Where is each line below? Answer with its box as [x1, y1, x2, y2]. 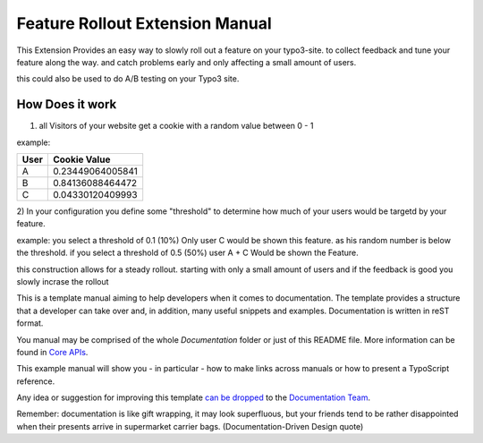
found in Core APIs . [16, 346, 89, 357]
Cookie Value [52, 153, 111, 166]
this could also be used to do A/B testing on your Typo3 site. [16, 73, 240, 84]
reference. [16, 376, 55, 387]
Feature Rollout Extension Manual [16, 13, 272, 33]
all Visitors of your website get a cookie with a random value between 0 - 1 [38, 121, 314, 132]
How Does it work [16, 97, 117, 112]
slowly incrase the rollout [16, 276, 109, 286]
